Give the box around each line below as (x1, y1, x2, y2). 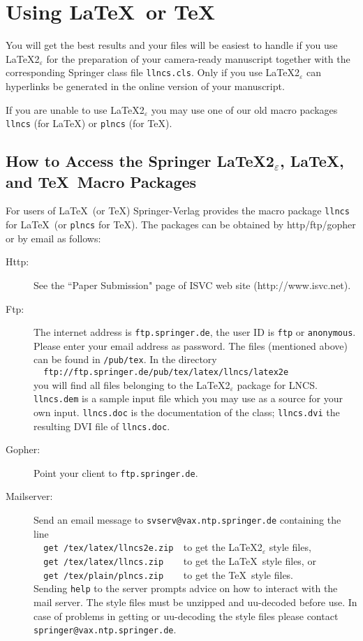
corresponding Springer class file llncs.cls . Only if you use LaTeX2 (6, 65, 299, 80)
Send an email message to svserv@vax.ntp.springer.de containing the (34, 513, 341, 527)
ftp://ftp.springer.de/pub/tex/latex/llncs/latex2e (43, 367, 289, 377)
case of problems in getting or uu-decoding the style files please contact (34, 608, 339, 623)
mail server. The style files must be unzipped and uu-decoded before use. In (34, 594, 357, 609)
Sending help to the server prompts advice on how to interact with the (34, 581, 338, 596)
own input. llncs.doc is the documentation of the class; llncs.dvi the (34, 404, 340, 419)
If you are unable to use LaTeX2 (6, 102, 145, 117)
